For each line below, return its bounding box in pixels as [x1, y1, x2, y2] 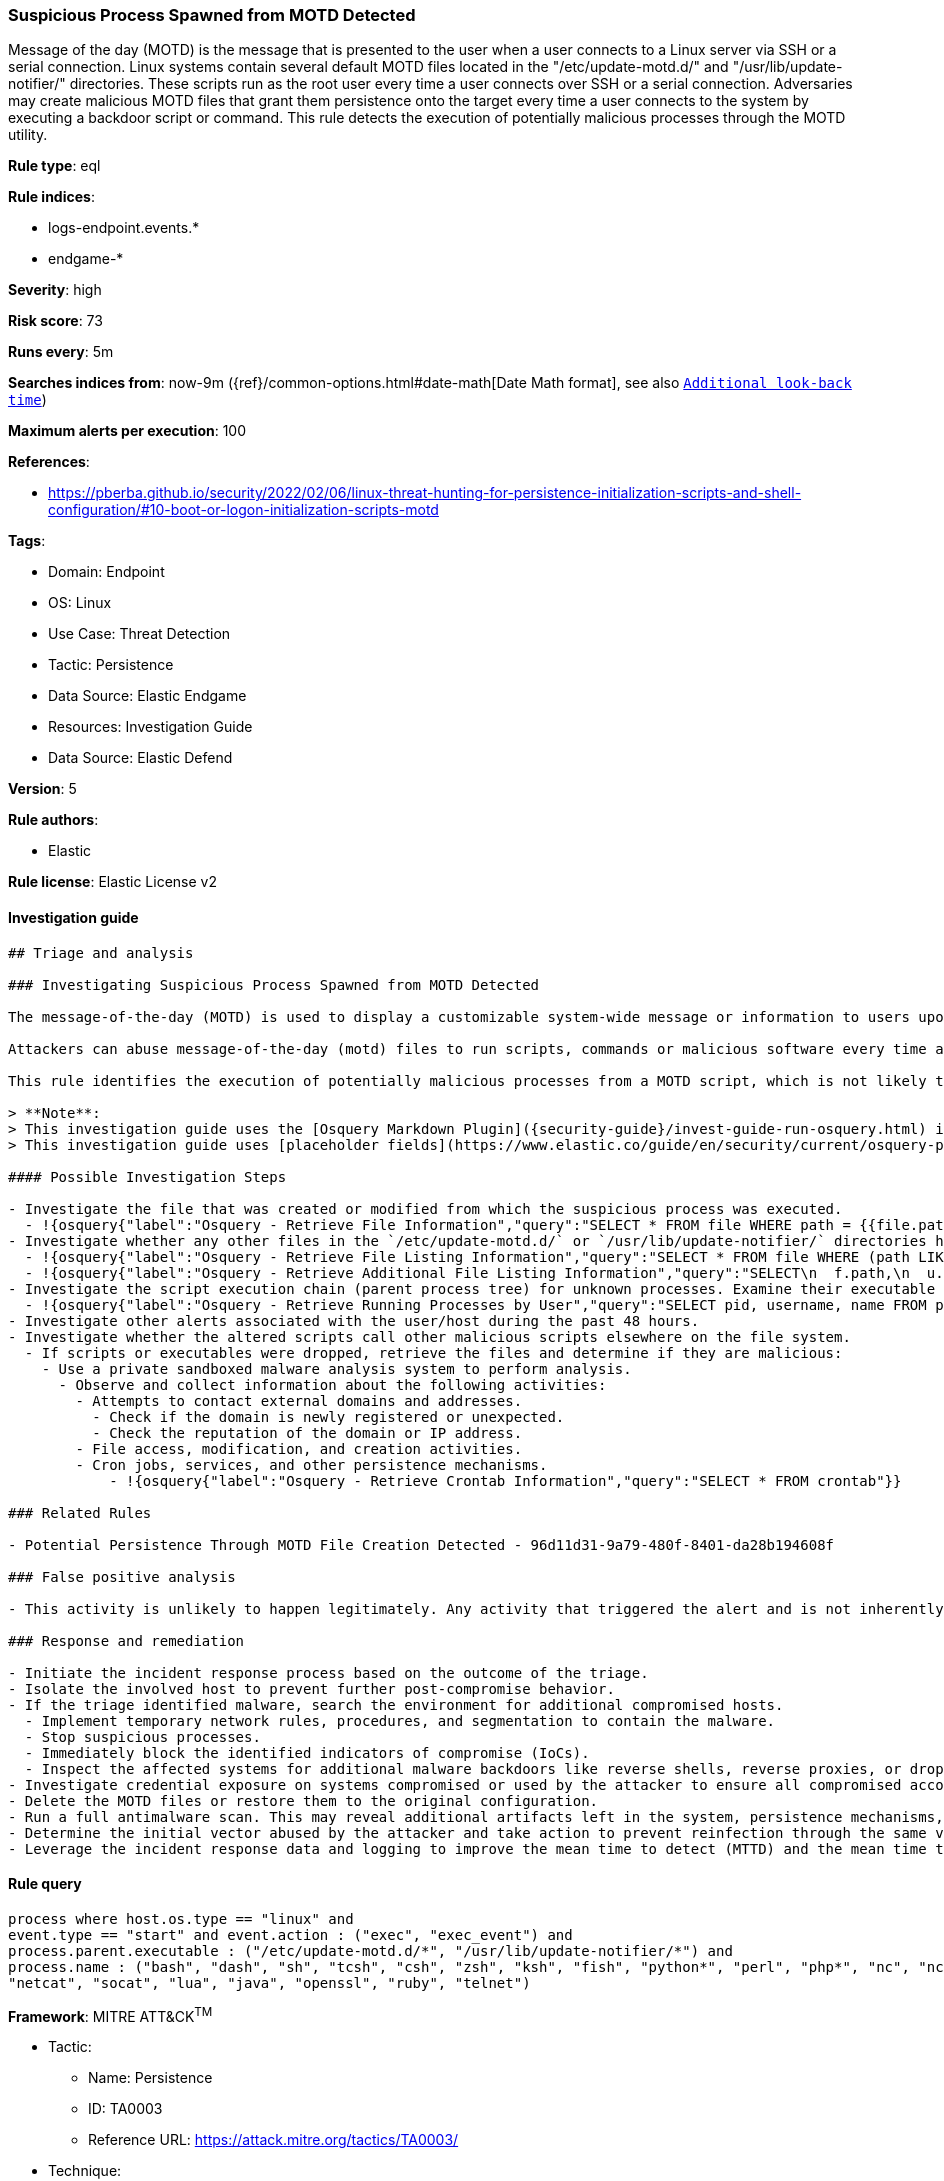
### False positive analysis [8, 1568, 236, 1585]
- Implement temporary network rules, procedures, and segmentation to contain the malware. [24, 1712, 776, 1729]
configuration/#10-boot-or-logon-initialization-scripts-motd [48, 501, 439, 519]
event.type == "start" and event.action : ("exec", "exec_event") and [8, 1926, 573, 1943]
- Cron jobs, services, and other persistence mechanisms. [75, 1456, 548, 1473]
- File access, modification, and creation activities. [75, 1440, 523, 1457]
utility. [8, 126, 48, 144]
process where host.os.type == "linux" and [8, 1910, 354, 1927]
